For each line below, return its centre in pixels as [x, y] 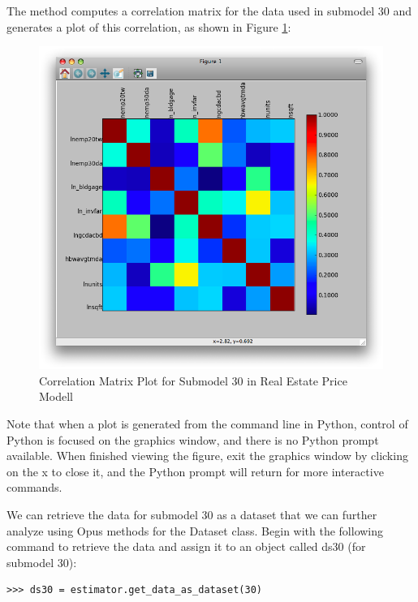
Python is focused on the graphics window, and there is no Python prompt [193, 439]
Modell [56, 396]
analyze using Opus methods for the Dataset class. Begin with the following [195, 530]
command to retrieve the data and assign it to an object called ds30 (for [186, 546]
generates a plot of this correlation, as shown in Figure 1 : [149, 26]
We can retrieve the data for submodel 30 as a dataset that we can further [192, 514]
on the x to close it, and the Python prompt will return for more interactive [195, 471]
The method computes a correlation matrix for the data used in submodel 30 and [209, 11]
